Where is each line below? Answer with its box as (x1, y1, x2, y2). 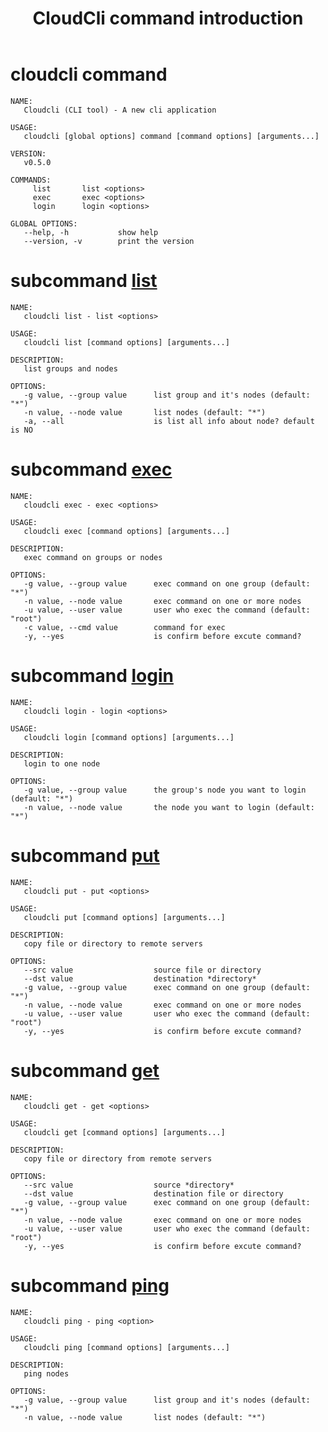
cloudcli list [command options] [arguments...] (23, 337, 230, 347)
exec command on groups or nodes (23, 552, 163, 562)
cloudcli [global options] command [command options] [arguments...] (23, 131, 320, 141)
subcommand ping (10, 1274, 170, 1297)
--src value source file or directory (23, 965, 262, 975)
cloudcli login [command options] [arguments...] (23, 732, 235, 742)
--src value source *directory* (23, 1180, 235, 1190)
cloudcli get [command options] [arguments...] (23, 1127, 226, 1137)
